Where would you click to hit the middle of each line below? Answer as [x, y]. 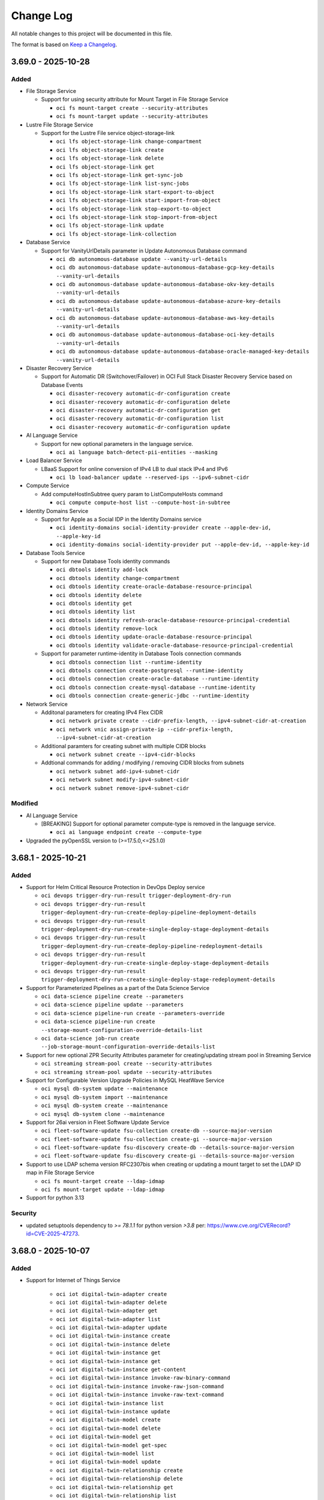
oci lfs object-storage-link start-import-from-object [139, 200]
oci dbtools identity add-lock [102, 570]
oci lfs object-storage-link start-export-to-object [135, 192]
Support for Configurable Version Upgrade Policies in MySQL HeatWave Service [125, 1080]
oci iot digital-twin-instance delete [113, 1344]
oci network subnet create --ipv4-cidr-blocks [126, 754]
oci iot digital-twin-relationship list [116, 1495]
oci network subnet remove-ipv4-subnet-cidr [123, 788]
